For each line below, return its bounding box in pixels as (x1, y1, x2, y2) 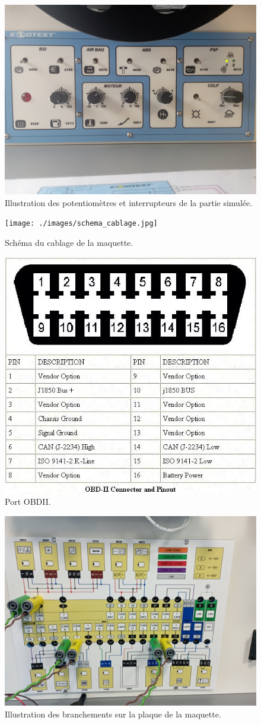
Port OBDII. (5, 495, 51, 508)
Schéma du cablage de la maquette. (5, 236, 133, 249)
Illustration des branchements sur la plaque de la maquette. (5, 707, 221, 720)
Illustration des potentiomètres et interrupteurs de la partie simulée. (5, 196, 253, 208)
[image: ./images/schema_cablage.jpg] (5, 219, 158, 228)
